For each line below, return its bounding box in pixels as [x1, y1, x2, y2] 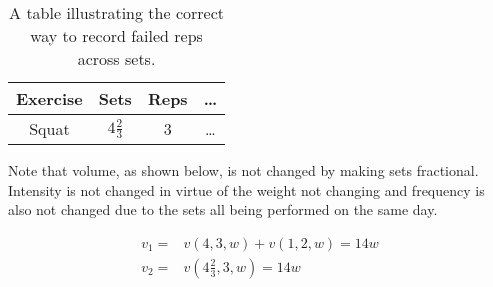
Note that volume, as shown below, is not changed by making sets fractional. [8, 160, 479, 180]
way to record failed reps [30, 24, 203, 47]
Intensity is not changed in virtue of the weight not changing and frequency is [8, 179, 485, 200]
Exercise [16, 87, 83, 110]
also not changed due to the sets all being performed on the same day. [8, 199, 438, 220]
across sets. [77, 47, 156, 70]
